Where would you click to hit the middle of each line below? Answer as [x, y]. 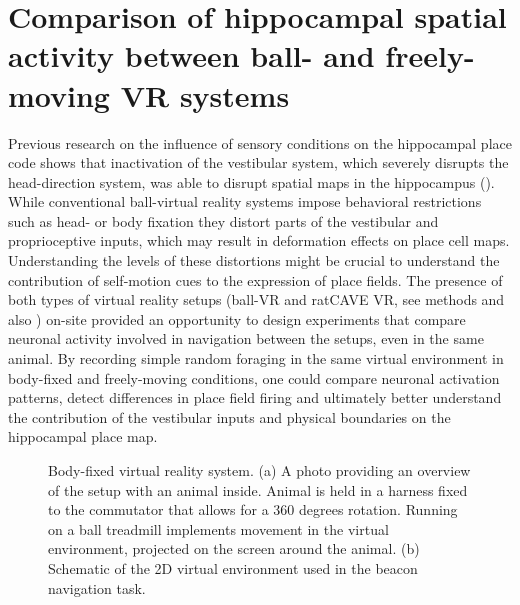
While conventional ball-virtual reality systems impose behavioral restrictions [245, 201]
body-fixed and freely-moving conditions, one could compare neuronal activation [254, 377]
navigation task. [97, 587]
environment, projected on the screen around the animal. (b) [234, 548]
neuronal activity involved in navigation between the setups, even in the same [246, 338]
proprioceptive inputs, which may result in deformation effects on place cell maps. [259, 240]
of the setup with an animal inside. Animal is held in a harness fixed [258, 489]
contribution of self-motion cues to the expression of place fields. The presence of [255, 279]
